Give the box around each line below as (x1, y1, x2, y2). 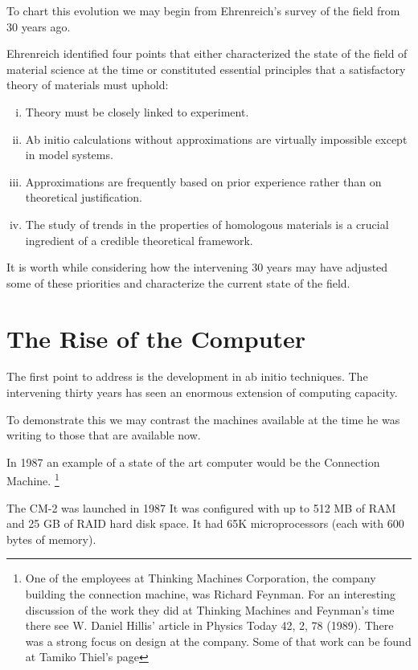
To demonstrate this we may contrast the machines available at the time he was (6, 411, 400, 427)
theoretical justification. (25, 189, 142, 206)
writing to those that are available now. (6, 427, 201, 443)
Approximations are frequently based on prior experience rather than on (25, 173, 382, 190)
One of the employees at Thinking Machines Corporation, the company (25, 570, 376, 586)
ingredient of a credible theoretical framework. (25, 231, 253, 248)
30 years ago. (6, 18, 71, 35)
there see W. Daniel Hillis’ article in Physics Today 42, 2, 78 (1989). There (25, 617, 394, 634)
